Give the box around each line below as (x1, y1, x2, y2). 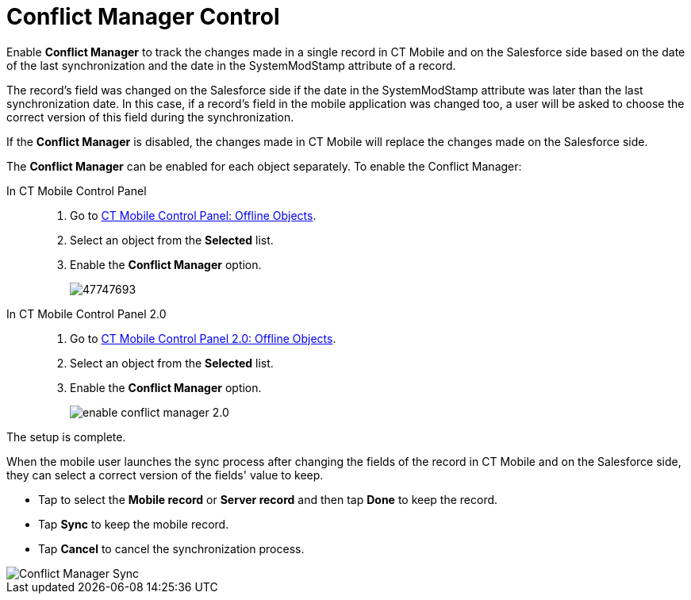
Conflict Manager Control (6, 3, 280, 30)
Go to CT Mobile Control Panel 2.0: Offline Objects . (70, 331, 336, 345)
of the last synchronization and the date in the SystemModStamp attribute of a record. (6, 58, 456, 72)
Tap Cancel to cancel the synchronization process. (38, 541, 305, 556)
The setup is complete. (6, 429, 126, 444)
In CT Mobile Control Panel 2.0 (6, 306, 167, 321)
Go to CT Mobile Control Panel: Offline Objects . (70, 208, 317, 222)
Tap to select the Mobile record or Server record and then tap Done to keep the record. (38, 492, 498, 506)
